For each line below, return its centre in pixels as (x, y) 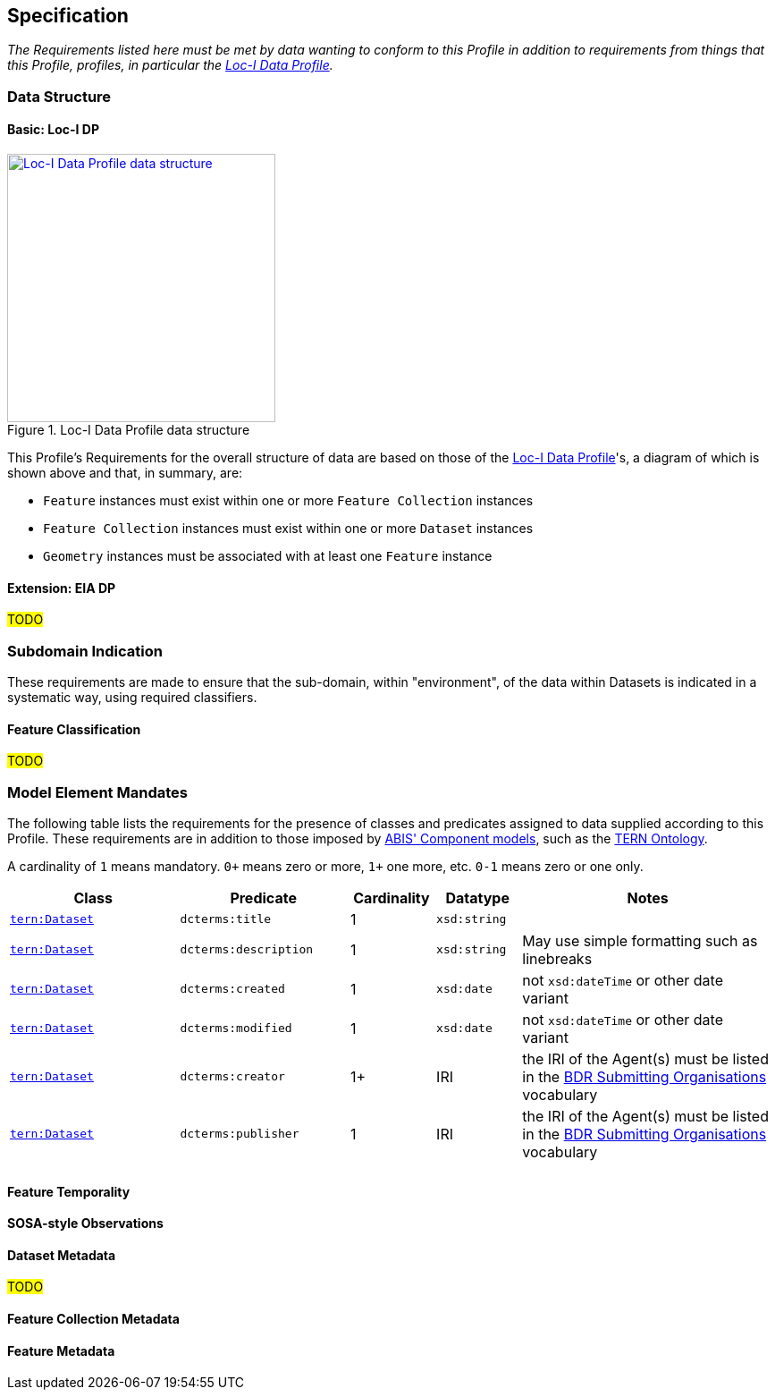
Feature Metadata (61, 1350)
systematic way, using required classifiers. (132, 697)
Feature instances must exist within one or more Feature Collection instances (288, 501)
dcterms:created (232, 989)
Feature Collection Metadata (93, 1319)
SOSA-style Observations (85, 1223)
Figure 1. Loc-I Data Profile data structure (129, 430)
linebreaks (557, 958)
